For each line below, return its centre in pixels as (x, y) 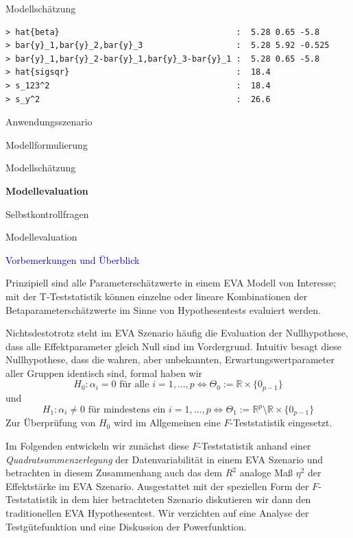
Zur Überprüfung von (51, 423)
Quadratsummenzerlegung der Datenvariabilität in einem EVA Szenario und (165, 459)
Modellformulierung (47, 144)
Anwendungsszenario (49, 122)
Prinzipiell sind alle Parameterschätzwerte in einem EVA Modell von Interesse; (171, 283)
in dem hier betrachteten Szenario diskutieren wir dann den (186, 499)
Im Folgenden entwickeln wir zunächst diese (97, 446)
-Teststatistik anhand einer (255, 446)
